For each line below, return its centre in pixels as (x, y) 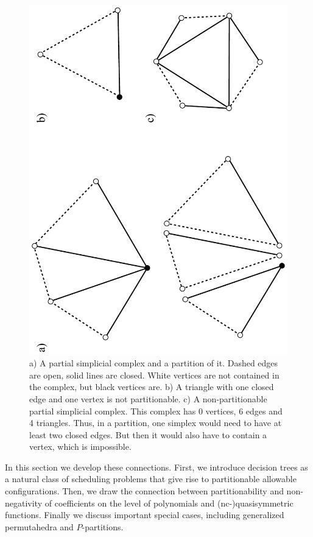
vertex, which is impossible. (80, 446)
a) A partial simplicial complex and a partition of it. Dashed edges (154, 363)
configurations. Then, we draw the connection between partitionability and (144, 491)
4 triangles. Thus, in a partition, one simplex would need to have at (156, 423)
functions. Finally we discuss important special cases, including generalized (145, 515)
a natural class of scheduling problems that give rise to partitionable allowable (151, 479)
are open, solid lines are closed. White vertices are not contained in (154, 375)
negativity (24, 503)
